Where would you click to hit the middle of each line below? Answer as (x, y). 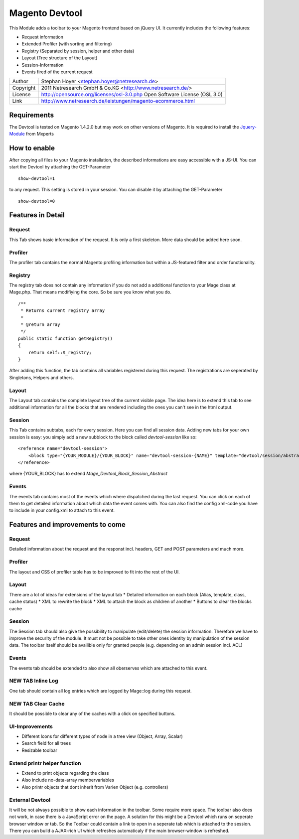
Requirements (32, 115)
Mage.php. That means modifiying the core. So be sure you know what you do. (90, 292)
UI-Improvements (31, 726)
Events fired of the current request (57, 72)
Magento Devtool (46, 13)
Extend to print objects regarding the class (65, 773)
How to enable (32, 148)
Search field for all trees (46, 743)
